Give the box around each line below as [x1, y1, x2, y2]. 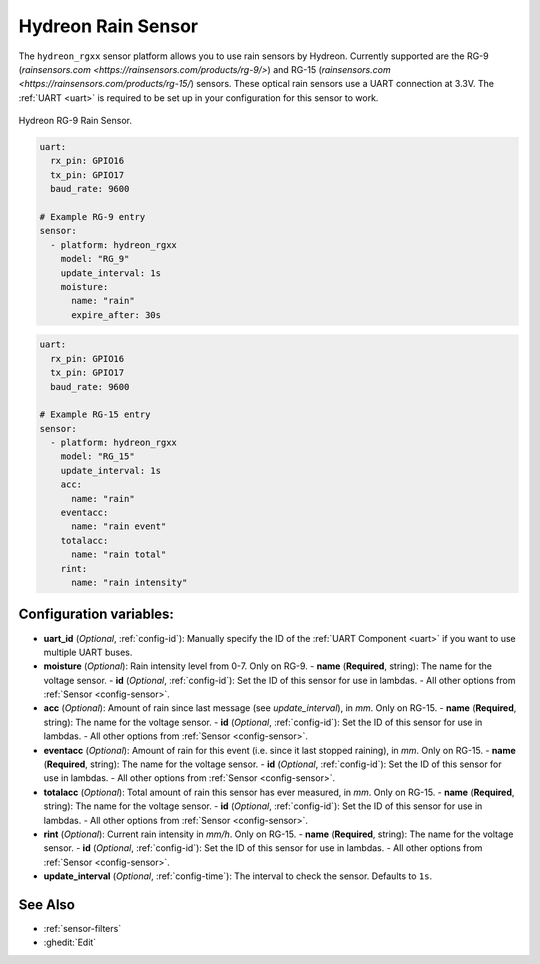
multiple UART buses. [43, 646, 133, 658]
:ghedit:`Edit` [43, 936, 97, 949]
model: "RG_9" [60, 253, 130, 265]
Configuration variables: [18, 606, 175, 623]
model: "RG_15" [60, 451, 135, 462]
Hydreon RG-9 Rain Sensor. [18, 115, 132, 127]
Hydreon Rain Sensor [18, 15, 199, 37]
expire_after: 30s [71, 309, 162, 320]
